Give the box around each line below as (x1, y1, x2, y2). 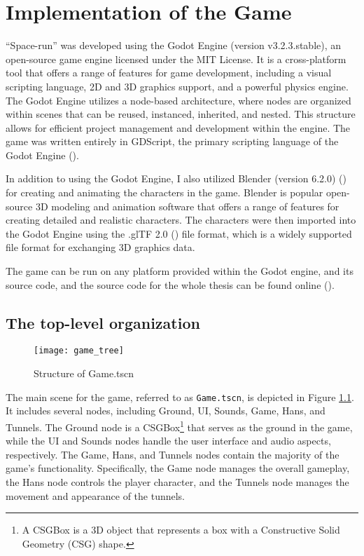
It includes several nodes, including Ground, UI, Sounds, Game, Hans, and (6, 403, 325, 418)
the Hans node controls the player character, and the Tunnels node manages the (6, 474, 349, 489)
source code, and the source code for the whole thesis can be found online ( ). (6, 277, 335, 292)
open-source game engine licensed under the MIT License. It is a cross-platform (6, 51, 346, 66)
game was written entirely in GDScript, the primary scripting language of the (6, 134, 339, 149)
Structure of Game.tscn (34, 366, 134, 381)
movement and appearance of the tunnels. (6, 488, 185, 503)
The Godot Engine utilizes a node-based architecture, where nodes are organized (6, 93, 351, 107)
